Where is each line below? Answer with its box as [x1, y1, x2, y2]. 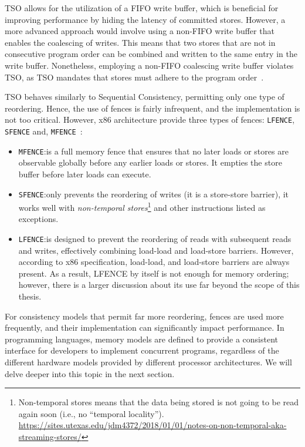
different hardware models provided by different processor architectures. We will [5, 356, 292, 368]
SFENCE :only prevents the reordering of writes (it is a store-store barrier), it [18, 187, 289, 200]
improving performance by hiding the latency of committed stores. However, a [5, 13, 286, 25]
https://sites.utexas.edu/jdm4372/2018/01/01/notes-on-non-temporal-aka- [18, 419, 287, 431]
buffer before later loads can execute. [18, 167, 151, 180]
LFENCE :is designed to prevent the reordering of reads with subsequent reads [18, 233, 292, 244]
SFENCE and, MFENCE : [5, 125, 83, 137]
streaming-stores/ [18, 430, 82, 442]
